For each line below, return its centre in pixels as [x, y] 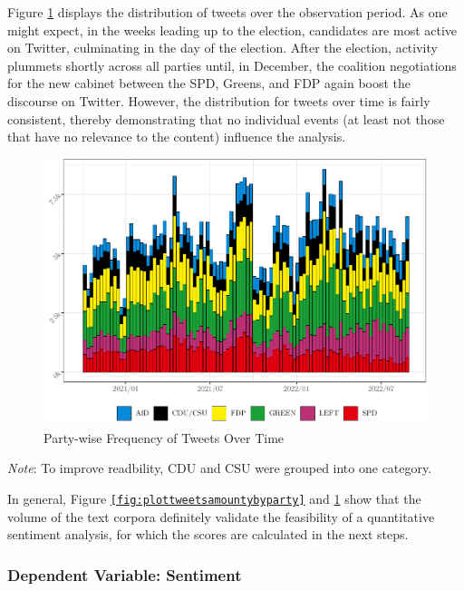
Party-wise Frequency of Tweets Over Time [164, 437]
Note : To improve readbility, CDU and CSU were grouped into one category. [220, 468]
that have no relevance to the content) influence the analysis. [177, 137]
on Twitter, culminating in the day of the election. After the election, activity [222, 48]
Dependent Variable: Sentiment [125, 574]
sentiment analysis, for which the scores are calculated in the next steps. [208, 534]
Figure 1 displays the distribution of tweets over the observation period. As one [227, 12]
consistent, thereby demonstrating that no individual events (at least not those [226, 118]
